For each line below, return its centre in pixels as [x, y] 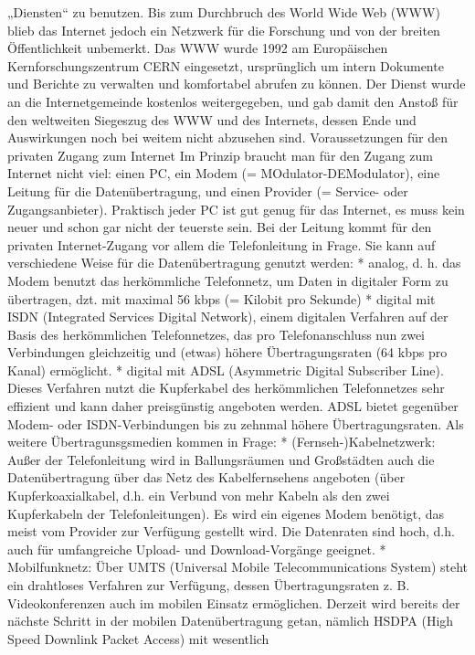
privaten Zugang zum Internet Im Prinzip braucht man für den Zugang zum [220, 155]
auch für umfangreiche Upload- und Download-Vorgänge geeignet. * [197, 549]
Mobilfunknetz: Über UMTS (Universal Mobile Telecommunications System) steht [238, 567]
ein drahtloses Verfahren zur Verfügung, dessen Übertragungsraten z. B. [209, 585]
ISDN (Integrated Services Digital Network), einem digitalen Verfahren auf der [228, 317]
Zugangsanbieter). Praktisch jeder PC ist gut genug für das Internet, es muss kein [236, 209]
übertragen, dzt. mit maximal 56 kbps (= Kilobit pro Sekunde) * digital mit [222, 298]
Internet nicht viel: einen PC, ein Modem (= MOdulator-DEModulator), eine [224, 173]
